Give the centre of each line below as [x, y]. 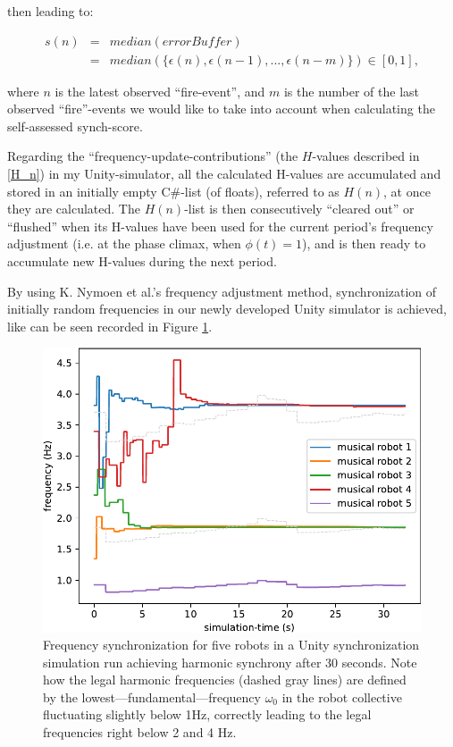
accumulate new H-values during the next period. [142, 261]
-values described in [366, 156]
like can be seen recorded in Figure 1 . [110, 326]
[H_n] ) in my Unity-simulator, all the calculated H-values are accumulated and [224, 174]
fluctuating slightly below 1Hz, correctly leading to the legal [207, 714]
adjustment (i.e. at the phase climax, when [124, 243]
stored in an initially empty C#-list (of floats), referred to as [173, 191]
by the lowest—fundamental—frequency [152, 697]
